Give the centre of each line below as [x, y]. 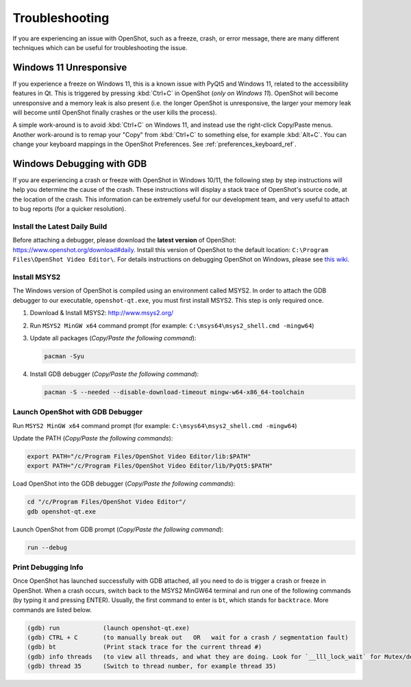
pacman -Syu [64, 356]
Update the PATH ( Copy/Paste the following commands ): [93, 438]
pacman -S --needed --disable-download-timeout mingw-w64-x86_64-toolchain [174, 392]
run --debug [47, 547]
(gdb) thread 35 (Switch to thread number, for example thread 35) [152, 666]
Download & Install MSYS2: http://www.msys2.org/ [102, 313]
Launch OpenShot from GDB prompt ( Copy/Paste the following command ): [118, 529]
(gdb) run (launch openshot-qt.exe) [108, 628]
